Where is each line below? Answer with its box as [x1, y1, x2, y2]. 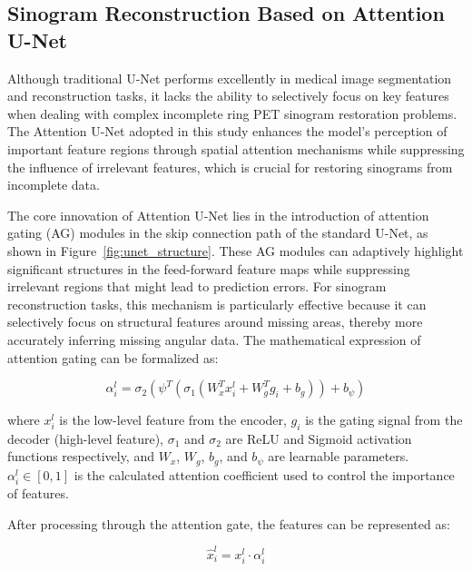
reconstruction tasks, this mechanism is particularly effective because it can [7, 294, 427, 313]
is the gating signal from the [305, 410, 463, 429]
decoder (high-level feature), [7, 428, 163, 448]
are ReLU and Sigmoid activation [225, 428, 412, 448]
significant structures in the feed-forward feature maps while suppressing [7, 259, 410, 278]
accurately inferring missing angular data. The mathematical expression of [7, 330, 421, 349]
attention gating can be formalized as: [7, 348, 219, 367]
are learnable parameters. [268, 447, 409, 466]
